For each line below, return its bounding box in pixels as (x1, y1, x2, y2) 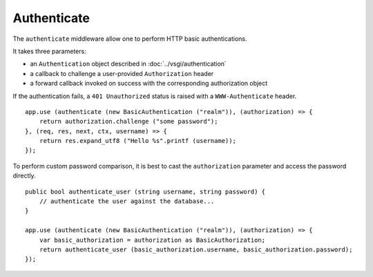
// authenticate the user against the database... (39, 198, 215, 205)
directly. (12, 171, 36, 180)
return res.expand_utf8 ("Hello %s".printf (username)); (39, 137, 236, 145)
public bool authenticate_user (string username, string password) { (25, 187, 266, 195)
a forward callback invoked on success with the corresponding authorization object (30, 79, 268, 88)
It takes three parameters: (12, 47, 86, 55)
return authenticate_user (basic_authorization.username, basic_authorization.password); (39, 245, 353, 254)
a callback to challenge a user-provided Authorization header (30, 69, 214, 77)
